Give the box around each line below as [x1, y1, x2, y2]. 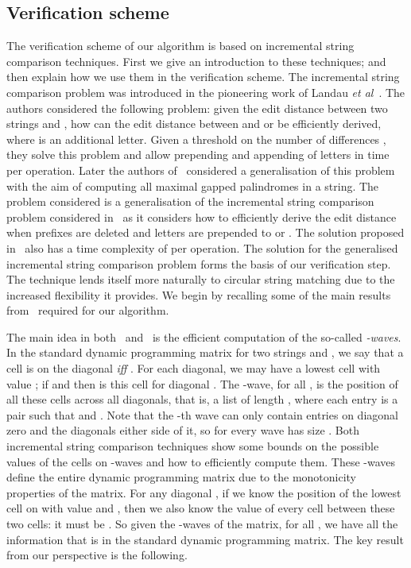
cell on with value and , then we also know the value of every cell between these [6, 500, 395, 516]
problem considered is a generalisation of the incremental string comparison [6, 193, 374, 210]
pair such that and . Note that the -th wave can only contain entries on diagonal [6, 406, 398, 423]
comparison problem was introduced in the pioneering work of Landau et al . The [6, 83, 405, 100]
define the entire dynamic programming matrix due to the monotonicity [6, 469, 357, 485]
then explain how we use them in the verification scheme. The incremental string [6, 68, 400, 85]
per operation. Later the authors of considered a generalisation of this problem [6, 161, 395, 178]
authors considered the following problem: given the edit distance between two [6, 99, 388, 116]
